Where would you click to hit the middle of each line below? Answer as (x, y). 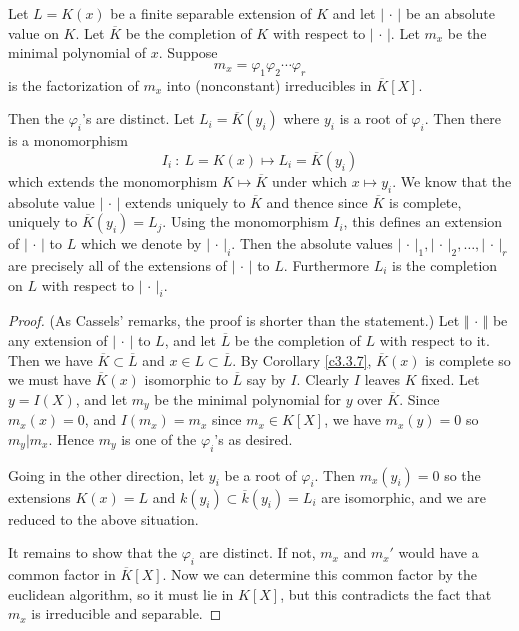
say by (266, 379)
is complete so (468, 359)
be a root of (260, 474)
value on (33, 32)
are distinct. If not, (257, 552)
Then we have (50, 359)
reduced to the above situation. (103, 518)
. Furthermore (326, 264)
